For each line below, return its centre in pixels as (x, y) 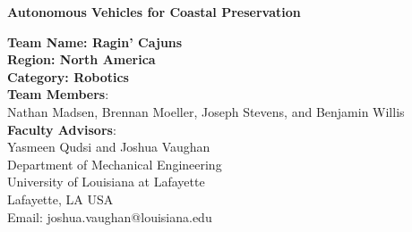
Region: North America (82, 59)
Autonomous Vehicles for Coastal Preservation (154, 12)
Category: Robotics (68, 76)
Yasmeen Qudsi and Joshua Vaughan (109, 147)
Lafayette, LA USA (60, 199)
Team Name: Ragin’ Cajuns (95, 41)
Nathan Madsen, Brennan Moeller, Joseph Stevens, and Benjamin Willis (206, 111)
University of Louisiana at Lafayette (106, 182)
